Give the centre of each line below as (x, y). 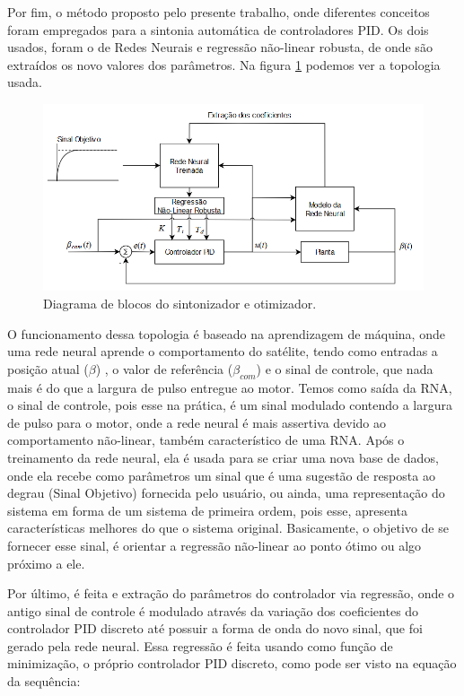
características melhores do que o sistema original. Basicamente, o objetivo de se (228, 528)
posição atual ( (48, 368)
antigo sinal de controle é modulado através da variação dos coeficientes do (213, 610)
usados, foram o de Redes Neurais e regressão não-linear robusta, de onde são (220, 47)
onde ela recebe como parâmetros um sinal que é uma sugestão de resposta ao (221, 475)
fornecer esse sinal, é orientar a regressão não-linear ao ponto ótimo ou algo (214, 545)
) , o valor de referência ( (164, 368)
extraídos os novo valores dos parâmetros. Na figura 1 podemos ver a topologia (224, 64)
